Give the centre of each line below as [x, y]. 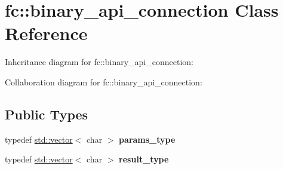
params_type [147, 139]
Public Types [47, 114]
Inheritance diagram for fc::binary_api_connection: [99, 62]
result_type [144, 159]
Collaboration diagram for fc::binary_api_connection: [104, 82]
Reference [46, 33]
